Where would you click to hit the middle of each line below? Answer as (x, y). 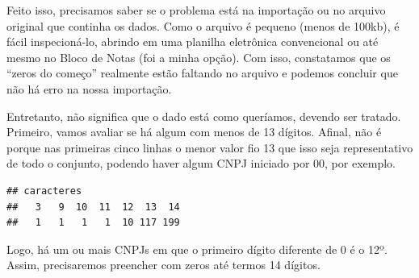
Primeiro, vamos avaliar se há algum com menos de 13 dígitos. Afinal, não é (194, 132)
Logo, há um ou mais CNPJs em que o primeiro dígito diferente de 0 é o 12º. (197, 249)
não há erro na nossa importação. (89, 88)
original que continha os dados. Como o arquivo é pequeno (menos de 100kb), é (203, 25)
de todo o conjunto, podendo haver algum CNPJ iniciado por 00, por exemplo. (201, 163)
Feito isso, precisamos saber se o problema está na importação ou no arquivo (196, 10)
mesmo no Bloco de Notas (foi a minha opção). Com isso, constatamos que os (199, 57)
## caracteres (44, 191)
